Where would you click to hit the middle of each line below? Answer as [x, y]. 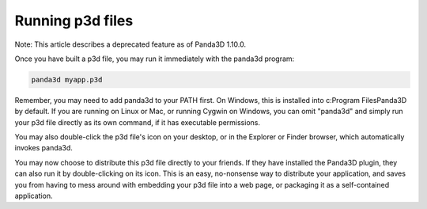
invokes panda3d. [43, 148]
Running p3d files [74, 21]
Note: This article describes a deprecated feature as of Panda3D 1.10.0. [130, 44]
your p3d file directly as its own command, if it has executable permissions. [138, 122]
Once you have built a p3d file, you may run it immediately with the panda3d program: [155, 59]
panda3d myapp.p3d [67, 80]
